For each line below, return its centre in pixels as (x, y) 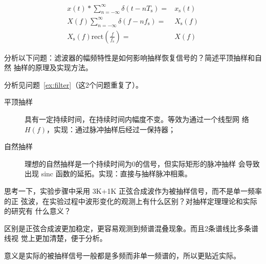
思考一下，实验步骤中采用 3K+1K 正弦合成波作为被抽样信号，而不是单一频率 (133, 191)
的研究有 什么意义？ (38, 211)
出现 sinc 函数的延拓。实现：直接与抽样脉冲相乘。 (108, 174)
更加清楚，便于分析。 (71, 238)
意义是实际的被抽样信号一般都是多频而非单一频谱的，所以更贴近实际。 (122, 255)
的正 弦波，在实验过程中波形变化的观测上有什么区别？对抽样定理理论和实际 (131, 201)
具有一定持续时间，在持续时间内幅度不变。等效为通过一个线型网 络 (137, 119)
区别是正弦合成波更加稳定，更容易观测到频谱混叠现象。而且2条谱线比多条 (128, 228)
